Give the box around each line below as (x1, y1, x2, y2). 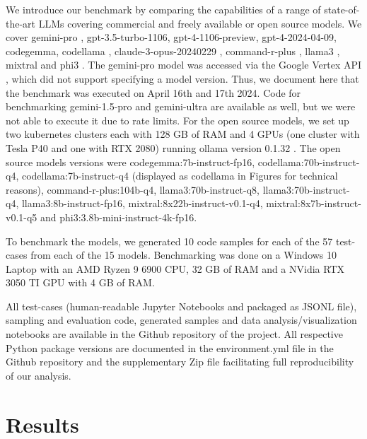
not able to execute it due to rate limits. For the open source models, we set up (6, 112, 349, 127)
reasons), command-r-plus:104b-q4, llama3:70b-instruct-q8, (6, 182, 260, 197)
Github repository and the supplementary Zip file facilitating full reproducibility (6, 354, 354, 369)
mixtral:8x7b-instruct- (266, 196, 361, 211)
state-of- (324, 2, 360, 16)
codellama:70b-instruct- (257, 154, 360, 169)
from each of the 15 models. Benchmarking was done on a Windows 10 (30, 247, 337, 262)
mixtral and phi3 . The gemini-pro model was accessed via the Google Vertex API (6, 57, 362, 72)
